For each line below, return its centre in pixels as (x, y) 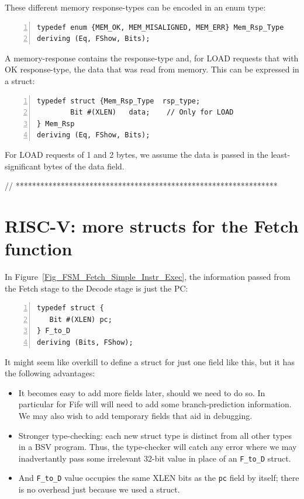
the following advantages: (50, 373)
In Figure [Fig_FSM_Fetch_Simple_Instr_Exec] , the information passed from (148, 277)
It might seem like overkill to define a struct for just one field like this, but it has (150, 361)
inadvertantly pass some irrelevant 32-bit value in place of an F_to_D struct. (155, 458)
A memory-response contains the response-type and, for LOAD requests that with (152, 58)
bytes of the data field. (84, 166)
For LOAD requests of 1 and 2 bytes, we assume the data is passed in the (137, 154)
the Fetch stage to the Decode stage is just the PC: (96, 288)
